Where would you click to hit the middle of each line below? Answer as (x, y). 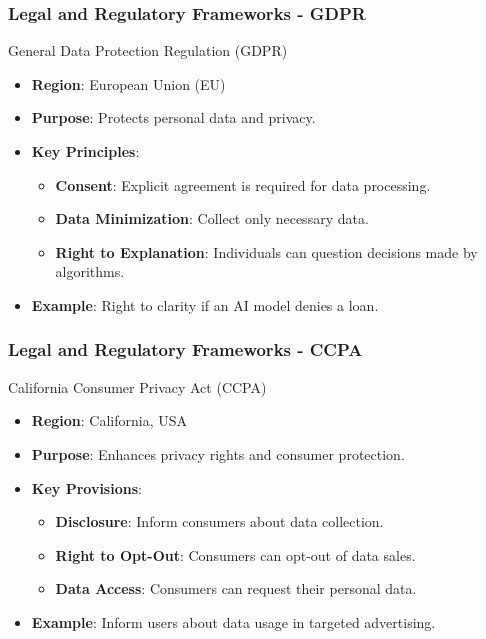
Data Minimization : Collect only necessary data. (212, 218)
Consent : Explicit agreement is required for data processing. (243, 184)
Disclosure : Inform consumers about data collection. (219, 521)
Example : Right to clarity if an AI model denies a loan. (205, 304)
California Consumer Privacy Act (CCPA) (137, 386)
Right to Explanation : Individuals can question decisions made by (266, 251)
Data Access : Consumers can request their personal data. (236, 588)
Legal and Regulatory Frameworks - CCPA (185, 349)
